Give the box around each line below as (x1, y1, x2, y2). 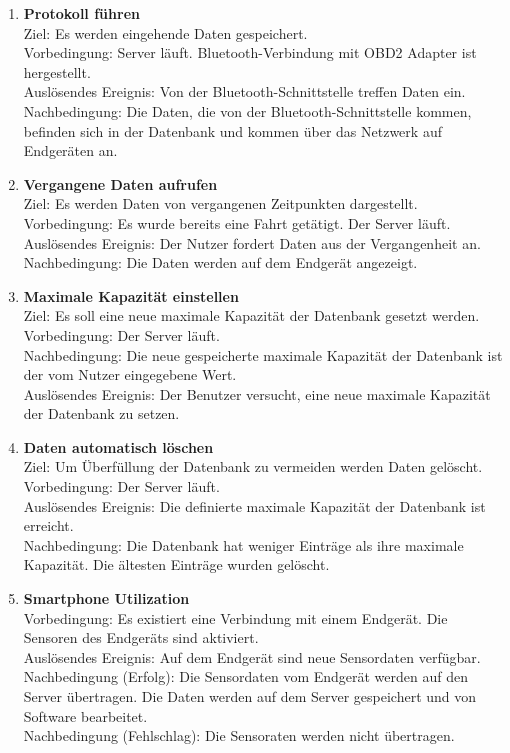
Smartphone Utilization (23, 588, 190, 609)
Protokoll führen (23, 3, 140, 23)
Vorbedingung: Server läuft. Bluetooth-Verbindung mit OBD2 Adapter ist (23, 42, 477, 63)
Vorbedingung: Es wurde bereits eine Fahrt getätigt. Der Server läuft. (23, 212, 451, 233)
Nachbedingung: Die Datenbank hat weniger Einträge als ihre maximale (23, 534, 464, 555)
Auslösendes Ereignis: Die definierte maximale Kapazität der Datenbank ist (23, 495, 486, 516)
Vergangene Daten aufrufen (23, 173, 218, 194)
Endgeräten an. (23, 140, 118, 161)
